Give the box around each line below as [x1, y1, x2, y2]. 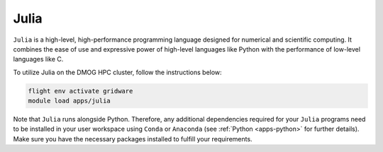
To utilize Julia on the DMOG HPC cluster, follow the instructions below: [13, 68, 223, 76]
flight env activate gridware [28, 87, 133, 95]
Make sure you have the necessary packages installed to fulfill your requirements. [13, 134, 252, 143]
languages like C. [13, 55, 64, 64]
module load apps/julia [28, 97, 111, 105]
